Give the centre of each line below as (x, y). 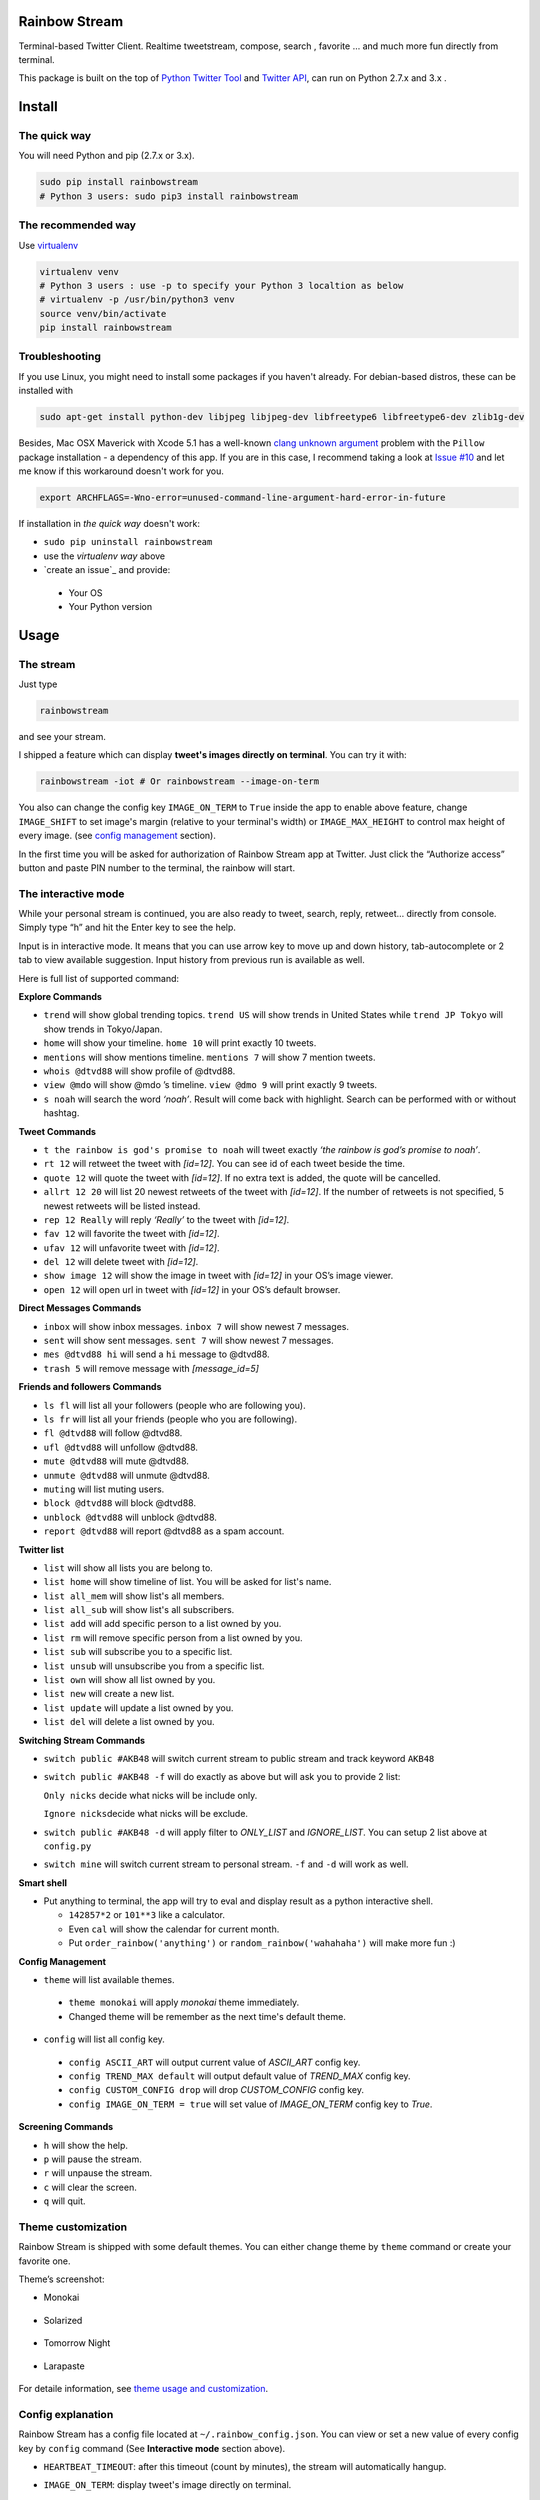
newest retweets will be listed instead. (122, 1206)
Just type (38, 684)
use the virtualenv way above (104, 556)
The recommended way (77, 225)
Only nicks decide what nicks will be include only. (150, 1795)
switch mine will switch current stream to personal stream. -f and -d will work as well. (226, 1864)
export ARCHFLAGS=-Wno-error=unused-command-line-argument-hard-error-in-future (242, 497)
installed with (46, 391)
